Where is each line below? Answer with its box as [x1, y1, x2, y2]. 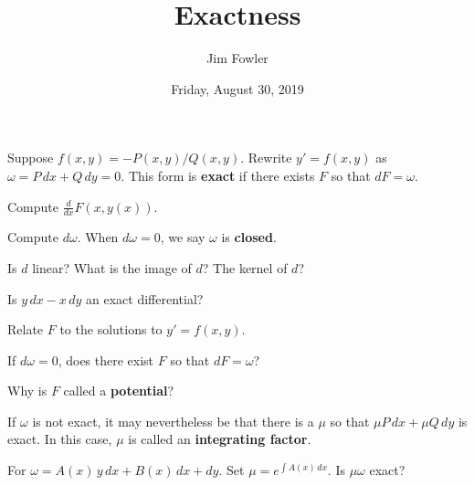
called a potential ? [63, 381, 174, 400]
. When [77, 227, 119, 247]
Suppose [7, 148, 54, 167]
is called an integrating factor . [128, 429, 311, 449]
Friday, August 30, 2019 [171, 79, 304, 98]
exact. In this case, [7, 429, 112, 449]
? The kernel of [202, 258, 288, 277]
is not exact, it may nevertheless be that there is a [32, 411, 314, 430]
